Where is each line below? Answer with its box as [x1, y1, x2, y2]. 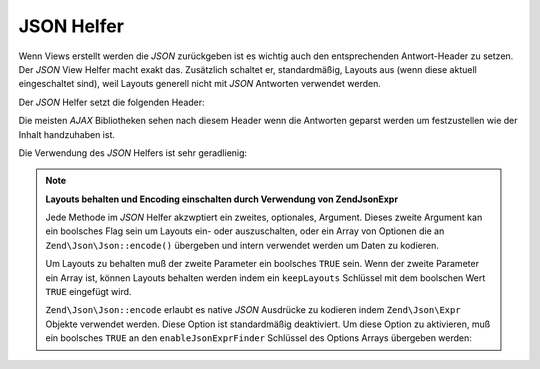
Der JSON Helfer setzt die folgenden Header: [18, 96, 205, 108]
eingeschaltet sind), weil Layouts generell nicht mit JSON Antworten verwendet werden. [18, 78, 382, 90]
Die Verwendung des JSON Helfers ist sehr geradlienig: [18, 146, 248, 159]
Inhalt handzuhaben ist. [18, 128, 115, 140]
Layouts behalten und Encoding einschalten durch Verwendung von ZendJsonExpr [45, 193, 399, 205]
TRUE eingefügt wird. [45, 286, 132, 298]
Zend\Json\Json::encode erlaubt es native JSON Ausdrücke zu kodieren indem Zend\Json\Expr [45, 304, 461, 316]
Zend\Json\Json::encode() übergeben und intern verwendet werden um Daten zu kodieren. [45, 239, 439, 251]
